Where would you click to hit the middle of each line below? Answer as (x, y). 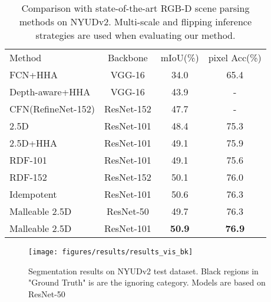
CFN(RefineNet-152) (52, 109)
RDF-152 (28, 177)
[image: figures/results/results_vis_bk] (111, 252)
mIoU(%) (180, 57)
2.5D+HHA (34, 143)
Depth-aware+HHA (50, 92)
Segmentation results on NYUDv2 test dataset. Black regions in (143, 271)
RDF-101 (28, 160)
